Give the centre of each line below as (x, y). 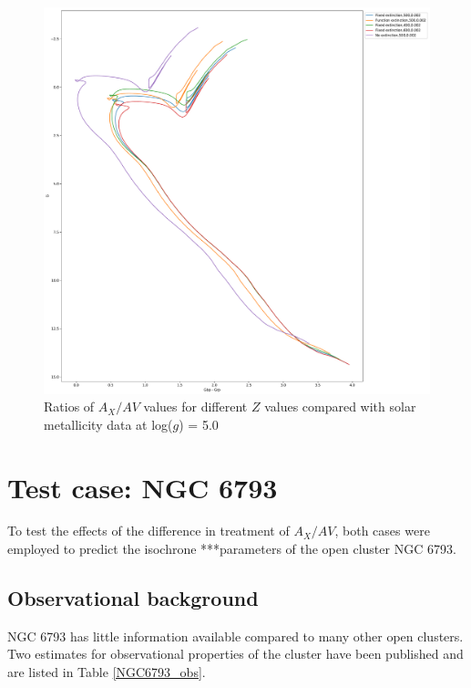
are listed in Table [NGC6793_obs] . (107, 672)
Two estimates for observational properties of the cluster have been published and (235, 654)
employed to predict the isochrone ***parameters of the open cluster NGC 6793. (232, 549)
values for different (195, 407)
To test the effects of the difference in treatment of (148, 531)
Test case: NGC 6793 (143, 487)
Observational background (133, 598)
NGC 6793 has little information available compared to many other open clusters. (235, 636)
